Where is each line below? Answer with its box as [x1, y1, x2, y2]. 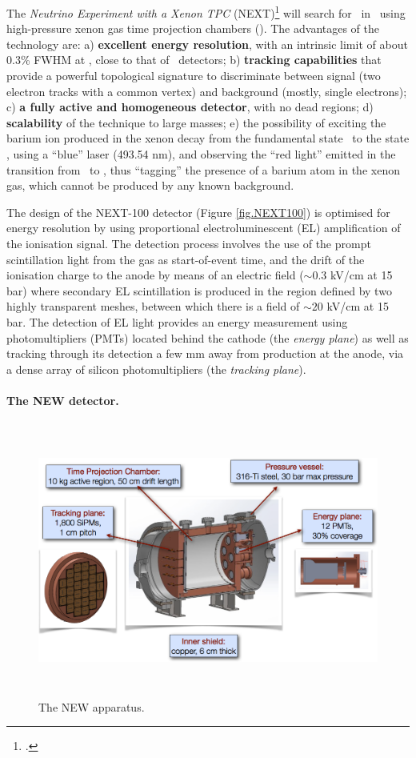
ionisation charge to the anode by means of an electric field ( [6, 267, 304, 283]
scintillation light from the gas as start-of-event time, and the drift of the [6, 251, 365, 267]
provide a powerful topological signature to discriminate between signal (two [6, 67, 381, 84]
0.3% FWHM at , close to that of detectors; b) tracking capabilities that [6, 51, 382, 68]
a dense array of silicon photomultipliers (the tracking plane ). [6, 360, 306, 377]
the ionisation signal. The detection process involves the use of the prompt [6, 235, 371, 251]
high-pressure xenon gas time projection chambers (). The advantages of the [6, 20, 380, 37]
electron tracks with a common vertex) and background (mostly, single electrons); [6, 82, 407, 99]
